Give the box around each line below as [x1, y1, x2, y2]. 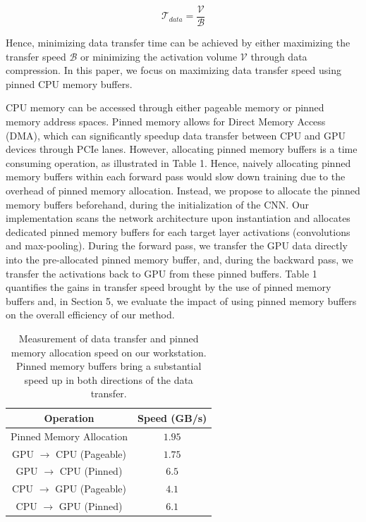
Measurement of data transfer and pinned [18, 330, 199, 345]
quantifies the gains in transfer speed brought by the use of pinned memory [6, 280, 331, 294]
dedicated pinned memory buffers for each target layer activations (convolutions [6, 224, 350, 239]
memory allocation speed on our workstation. [11, 344, 207, 359]
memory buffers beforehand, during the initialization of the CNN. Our [6, 197, 310, 211]
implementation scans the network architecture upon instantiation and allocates [6, 211, 350, 225]
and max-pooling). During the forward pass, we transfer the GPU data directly [6, 238, 348, 253]
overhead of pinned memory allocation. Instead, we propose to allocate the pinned [6, 183, 360, 197]
